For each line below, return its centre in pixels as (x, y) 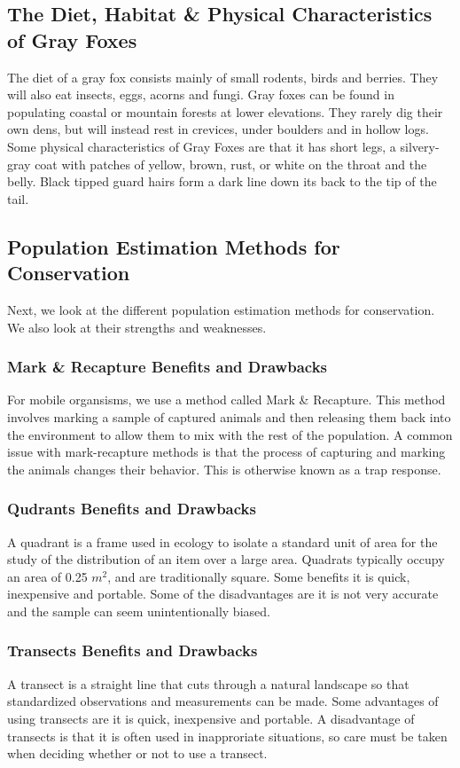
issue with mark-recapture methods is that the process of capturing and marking (226, 452)
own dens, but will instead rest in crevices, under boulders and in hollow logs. (218, 129)
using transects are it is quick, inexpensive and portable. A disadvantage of (211, 718)
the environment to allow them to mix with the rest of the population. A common (230, 434)
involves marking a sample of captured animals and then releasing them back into (229, 416)
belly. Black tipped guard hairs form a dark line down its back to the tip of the (222, 181)
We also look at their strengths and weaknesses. (137, 327)
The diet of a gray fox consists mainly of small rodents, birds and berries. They (223, 77)
